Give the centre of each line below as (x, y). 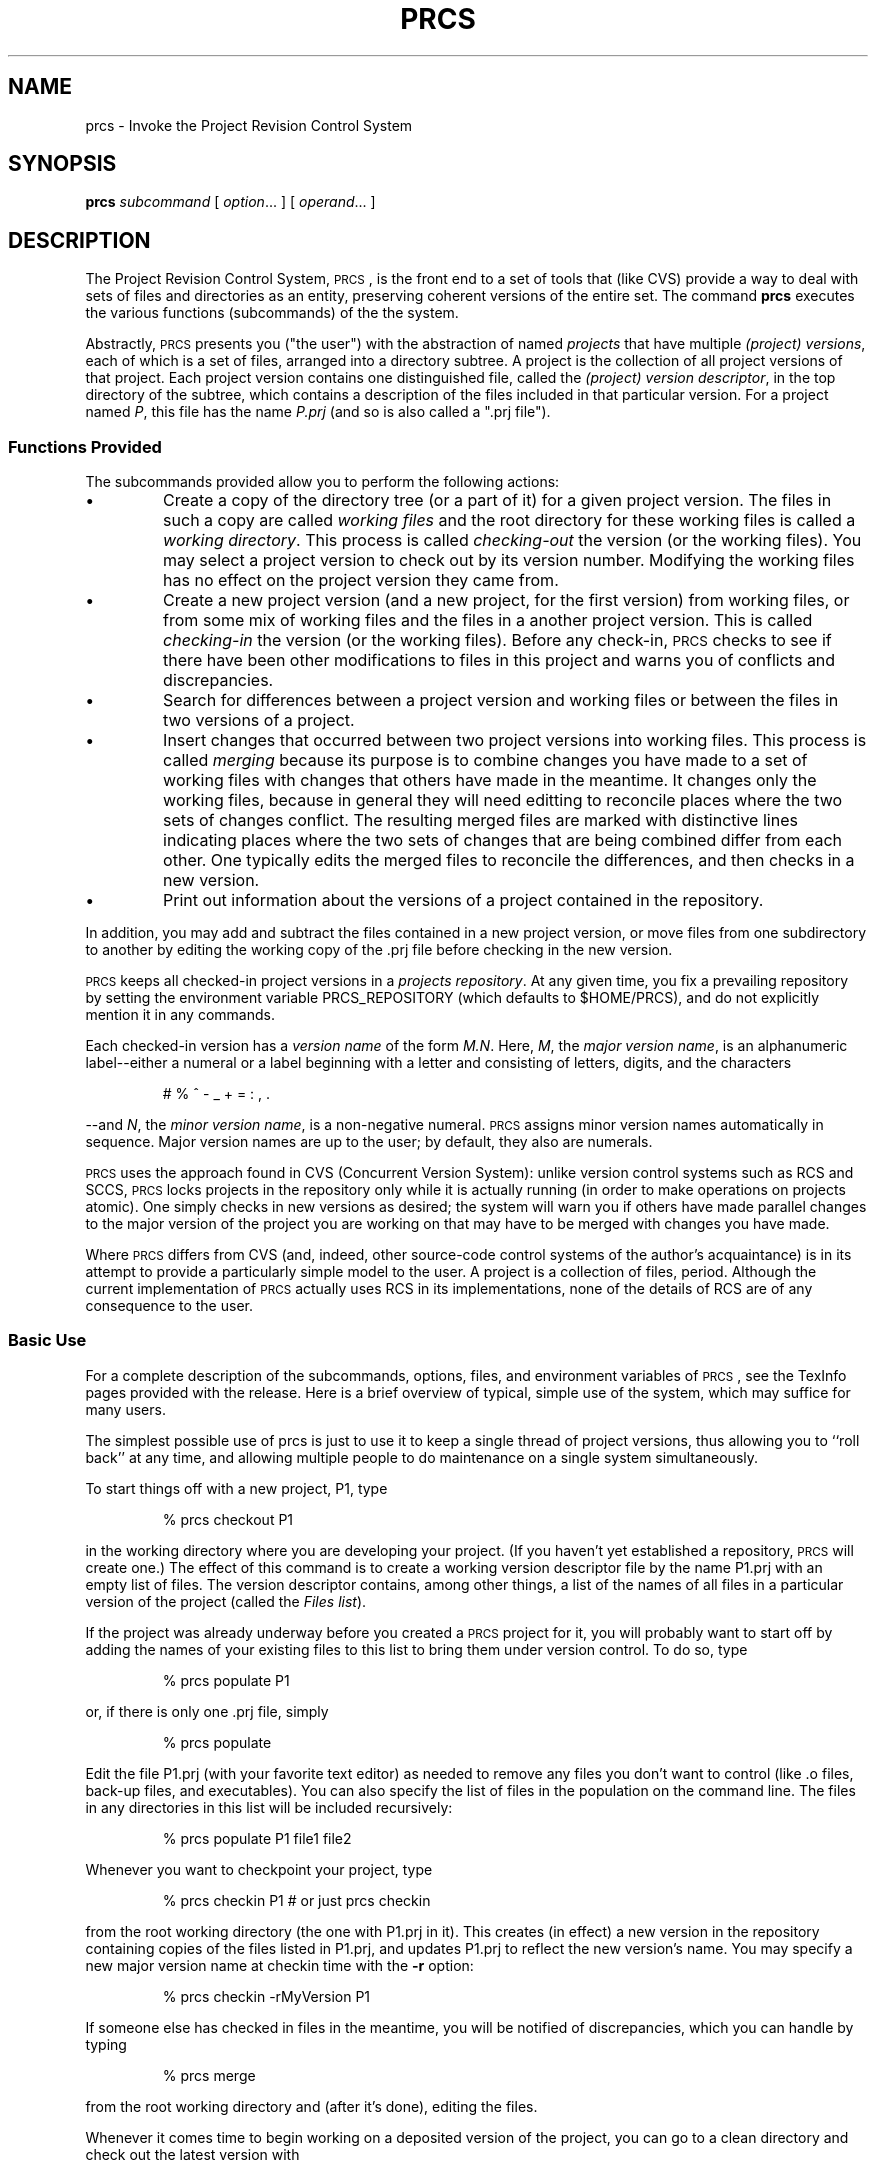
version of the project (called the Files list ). (226, 1601)
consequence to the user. (169, 1306)
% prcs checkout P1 (228, 1519)
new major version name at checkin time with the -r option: (279, 1965)
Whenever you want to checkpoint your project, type (259, 1869)
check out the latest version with (192, 2154)
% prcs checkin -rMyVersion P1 (266, 1996)
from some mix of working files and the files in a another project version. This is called (488, 620)
